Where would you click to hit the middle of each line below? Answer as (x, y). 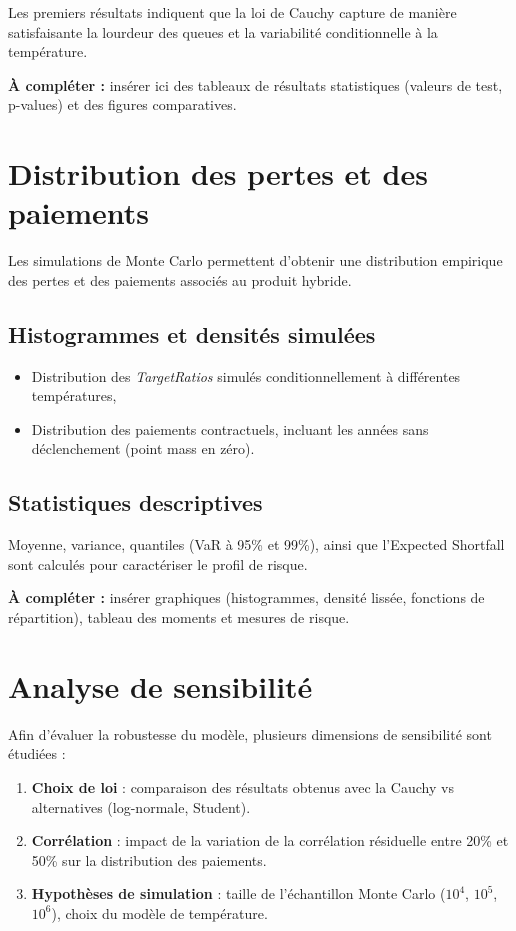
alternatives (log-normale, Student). (141, 806)
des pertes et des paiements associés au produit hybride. (180, 279)
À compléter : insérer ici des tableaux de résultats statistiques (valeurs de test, (255, 84)
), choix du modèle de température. (159, 912)
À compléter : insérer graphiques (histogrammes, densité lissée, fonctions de (246, 597)
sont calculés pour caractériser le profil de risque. (158, 563)
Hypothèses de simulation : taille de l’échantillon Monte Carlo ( (238, 893)
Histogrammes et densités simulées (192, 333)
